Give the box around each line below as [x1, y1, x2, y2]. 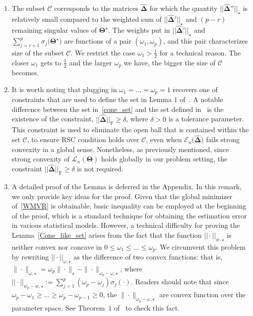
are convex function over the [159, 289, 246, 300]
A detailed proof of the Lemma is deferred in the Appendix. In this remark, [11, 181, 242, 191]
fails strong [206, 134, 240, 145]
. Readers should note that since [130, 276, 229, 287]
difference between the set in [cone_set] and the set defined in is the [11, 104, 224, 114]
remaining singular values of [11, 25, 97, 35]
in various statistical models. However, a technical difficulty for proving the [11, 220, 240, 230]
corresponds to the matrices [54, 3, 138, 13]
